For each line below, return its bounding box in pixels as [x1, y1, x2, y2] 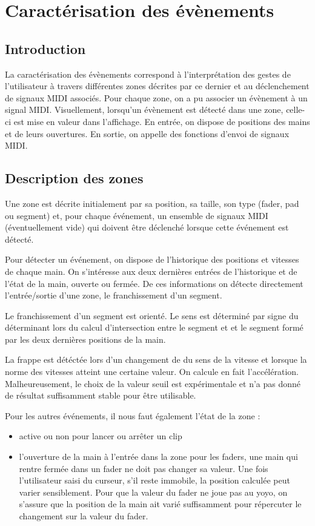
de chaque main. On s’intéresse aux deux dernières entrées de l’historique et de [5, 265, 297, 277]
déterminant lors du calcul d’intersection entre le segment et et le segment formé [5, 321, 303, 334]
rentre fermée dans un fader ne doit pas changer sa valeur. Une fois [19, 462, 268, 474]
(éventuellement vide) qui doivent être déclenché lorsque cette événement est [5, 221, 289, 234]
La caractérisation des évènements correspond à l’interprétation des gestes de [5, 67, 291, 80]
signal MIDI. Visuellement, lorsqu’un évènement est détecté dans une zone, [5, 103, 283, 116]
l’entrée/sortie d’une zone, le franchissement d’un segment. [5, 289, 222, 302]
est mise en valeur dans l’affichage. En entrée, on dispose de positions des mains [13, 115, 310, 127]
